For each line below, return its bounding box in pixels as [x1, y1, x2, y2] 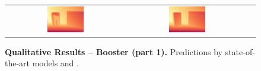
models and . [32, 57, 79, 69]
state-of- [225, 45, 255, 58]
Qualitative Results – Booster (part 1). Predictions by [5, 45, 222, 58]
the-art [5, 57, 30, 69]
